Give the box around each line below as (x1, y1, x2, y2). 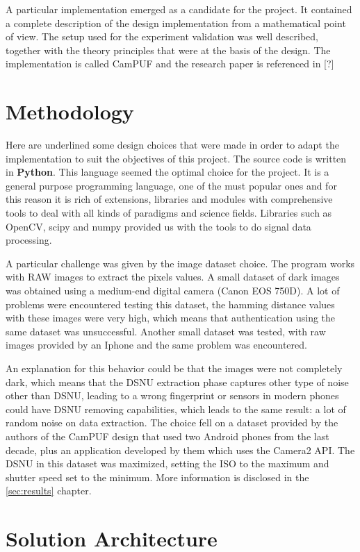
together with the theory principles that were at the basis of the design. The (6, 42, 331, 57)
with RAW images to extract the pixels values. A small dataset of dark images (6, 269, 340, 284)
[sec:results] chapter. (6, 483, 92, 498)
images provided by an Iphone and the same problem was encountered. (6, 337, 307, 352)
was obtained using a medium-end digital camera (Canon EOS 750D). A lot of (6, 283, 340, 298)
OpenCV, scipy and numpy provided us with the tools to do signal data (6, 219, 311, 233)
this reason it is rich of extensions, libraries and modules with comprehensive (6, 192, 333, 206)
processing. (6, 233, 52, 247)
